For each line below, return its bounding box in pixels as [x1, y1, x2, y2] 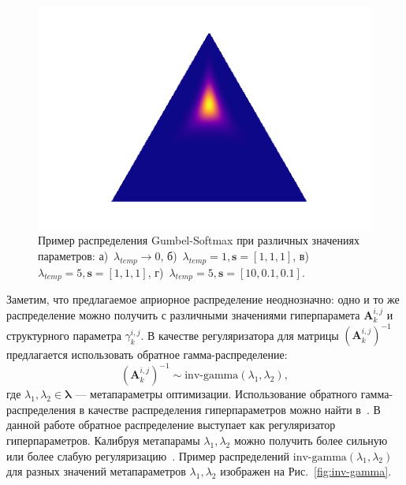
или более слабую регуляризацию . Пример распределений [6, 447, 290, 464]
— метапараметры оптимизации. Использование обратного [75, 386, 357, 402]
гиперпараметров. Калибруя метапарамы [6, 432, 200, 448]
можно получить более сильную [233, 432, 388, 448]
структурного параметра [6, 326, 121, 343]
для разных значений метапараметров [6, 463, 186, 479]
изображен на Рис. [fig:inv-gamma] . [220, 463, 392, 479]
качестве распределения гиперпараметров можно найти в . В [88, 401, 381, 417]
